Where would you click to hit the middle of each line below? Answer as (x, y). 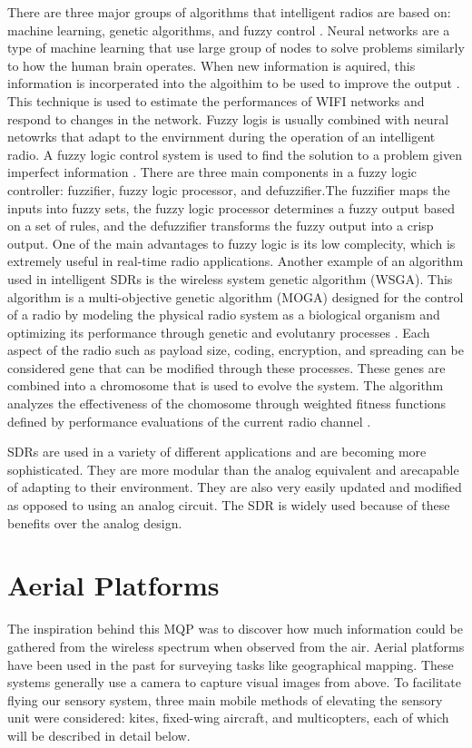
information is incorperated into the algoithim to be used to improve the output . (234, 83)
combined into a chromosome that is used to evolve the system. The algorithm (226, 385)
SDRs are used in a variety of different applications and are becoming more (217, 452)
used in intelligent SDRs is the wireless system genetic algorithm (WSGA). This (230, 278)
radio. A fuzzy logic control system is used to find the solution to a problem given (235, 154)
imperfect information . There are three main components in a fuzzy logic (212, 172)
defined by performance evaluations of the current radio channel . (189, 421)
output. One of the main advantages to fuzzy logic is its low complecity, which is (231, 243)
